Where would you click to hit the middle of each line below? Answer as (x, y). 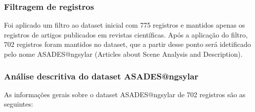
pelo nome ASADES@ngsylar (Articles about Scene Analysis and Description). (123, 54)
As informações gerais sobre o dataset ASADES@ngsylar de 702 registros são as (125, 94)
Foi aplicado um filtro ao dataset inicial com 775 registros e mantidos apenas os (125, 25)
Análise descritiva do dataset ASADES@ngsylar (101, 76)
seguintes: (19, 104)
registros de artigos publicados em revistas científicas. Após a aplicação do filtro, (126, 34)
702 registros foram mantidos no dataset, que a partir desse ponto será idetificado (127, 44)
